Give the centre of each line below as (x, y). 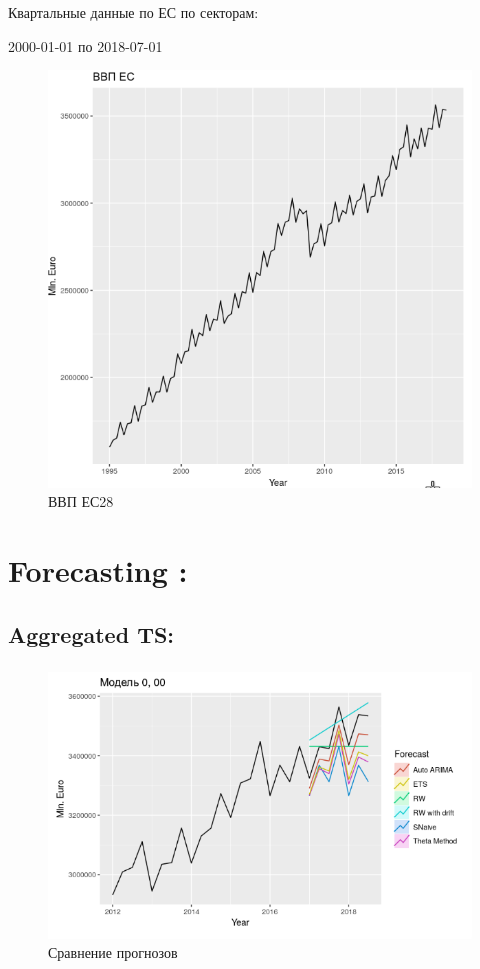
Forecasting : (98, 570)
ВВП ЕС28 (81, 501)
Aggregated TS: (91, 633)
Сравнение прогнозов (113, 952)
